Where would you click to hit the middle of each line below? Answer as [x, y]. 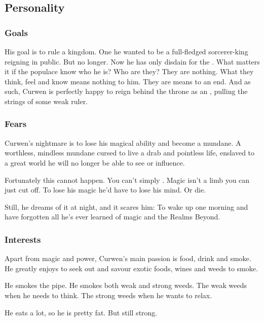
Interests [23, 239]
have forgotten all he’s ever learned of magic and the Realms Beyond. [112, 217]
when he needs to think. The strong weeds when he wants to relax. [108, 295]
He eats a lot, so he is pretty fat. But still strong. [81, 312]
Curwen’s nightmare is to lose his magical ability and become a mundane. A [123, 142]
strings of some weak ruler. [46, 101]
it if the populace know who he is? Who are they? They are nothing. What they [129, 71]
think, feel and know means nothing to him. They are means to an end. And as [128, 81]
